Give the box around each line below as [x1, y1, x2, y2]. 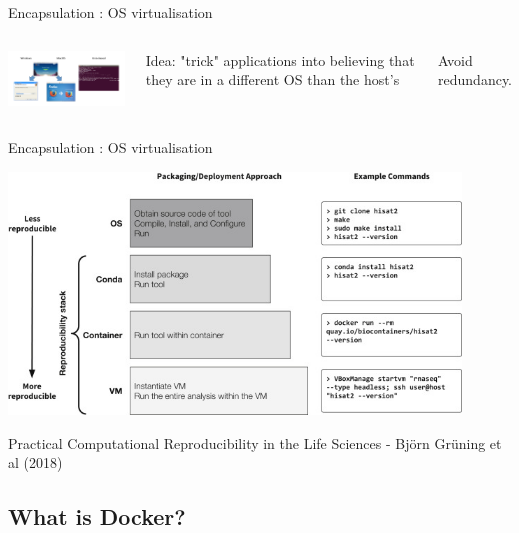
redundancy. [438, 69, 513, 90]
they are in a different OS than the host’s [145, 69, 400, 90]
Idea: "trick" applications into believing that [145, 49, 415, 70]
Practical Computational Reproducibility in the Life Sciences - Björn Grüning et [8, 432, 502, 453]
